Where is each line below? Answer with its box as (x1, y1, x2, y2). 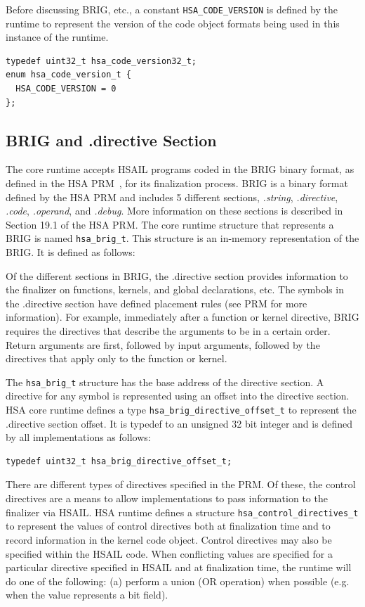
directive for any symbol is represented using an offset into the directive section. (6, 388, 350, 403)
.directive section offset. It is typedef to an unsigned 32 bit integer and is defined (6, 416, 352, 430)
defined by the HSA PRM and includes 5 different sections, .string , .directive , (6, 189, 338, 204)
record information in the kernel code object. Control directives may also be (6, 532, 332, 547)
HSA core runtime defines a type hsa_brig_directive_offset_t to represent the (6, 402, 357, 417)
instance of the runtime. (6, 30, 109, 44)
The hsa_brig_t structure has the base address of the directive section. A (6, 374, 324, 389)
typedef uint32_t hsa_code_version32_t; (6, 56, 197, 66)
